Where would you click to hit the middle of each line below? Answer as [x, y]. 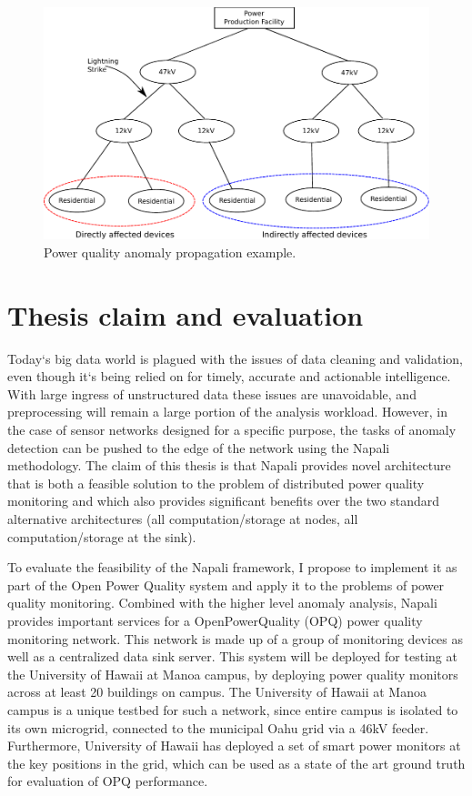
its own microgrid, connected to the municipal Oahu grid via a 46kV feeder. [218, 727]
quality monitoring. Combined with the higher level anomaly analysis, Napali [222, 603]
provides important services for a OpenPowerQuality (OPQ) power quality [215, 620]
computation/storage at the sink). [102, 536]
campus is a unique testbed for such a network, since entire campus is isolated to [233, 709]
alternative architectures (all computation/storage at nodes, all [183, 519]
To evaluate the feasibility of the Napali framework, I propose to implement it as [232, 567]
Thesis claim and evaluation [186, 314]
